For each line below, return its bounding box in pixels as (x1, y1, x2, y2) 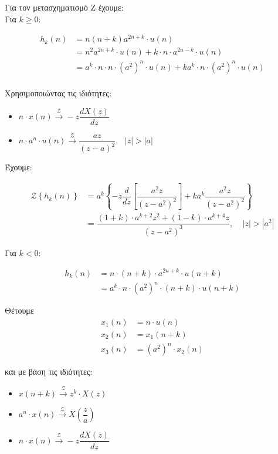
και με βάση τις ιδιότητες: (5, 365, 93, 378)
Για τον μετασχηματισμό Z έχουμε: (5, 1, 124, 13)
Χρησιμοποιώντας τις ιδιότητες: (5, 86, 111, 99)
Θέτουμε (5, 304, 34, 317)
